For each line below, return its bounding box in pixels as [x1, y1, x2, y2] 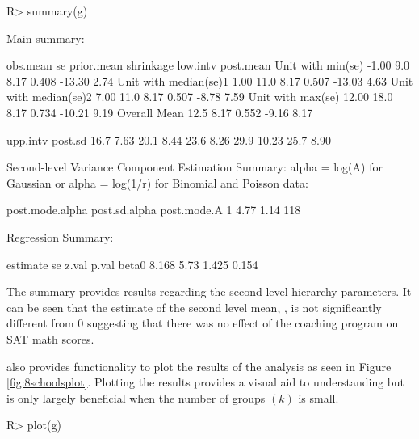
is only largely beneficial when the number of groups [6, 389, 266, 406]
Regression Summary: [6, 228, 114, 245]
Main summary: [6, 29, 85, 46]
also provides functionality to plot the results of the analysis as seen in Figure [6, 357, 392, 374]
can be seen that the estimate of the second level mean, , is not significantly [6, 298, 382, 315]
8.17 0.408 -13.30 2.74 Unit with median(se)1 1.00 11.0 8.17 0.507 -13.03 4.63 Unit [6, 72, 413, 89]
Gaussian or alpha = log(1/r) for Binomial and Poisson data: [6, 174, 308, 191]
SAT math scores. [6, 330, 94, 347]
